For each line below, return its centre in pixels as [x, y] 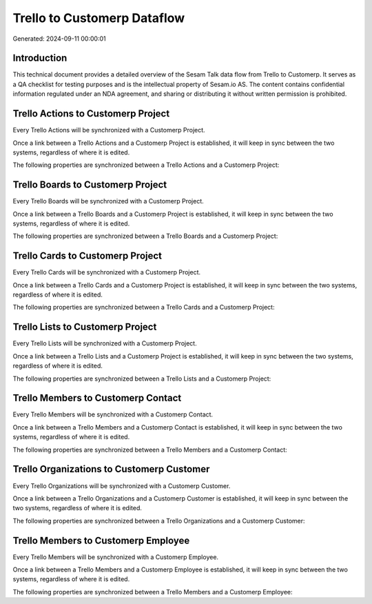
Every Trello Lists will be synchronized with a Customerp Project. [105, 343]
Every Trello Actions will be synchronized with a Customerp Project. [109, 130]
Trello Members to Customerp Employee [101, 540]
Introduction [40, 58]
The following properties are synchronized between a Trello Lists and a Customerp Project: [142, 379]
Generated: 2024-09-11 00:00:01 [59, 39]
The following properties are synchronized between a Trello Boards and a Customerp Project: [145, 236]
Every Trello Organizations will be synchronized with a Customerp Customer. [122, 485]
